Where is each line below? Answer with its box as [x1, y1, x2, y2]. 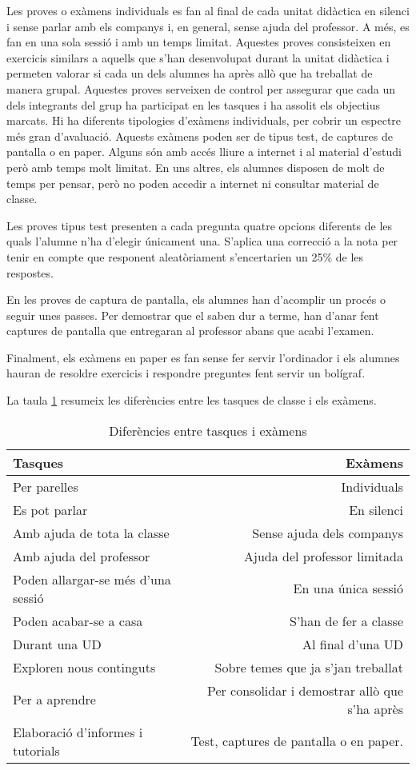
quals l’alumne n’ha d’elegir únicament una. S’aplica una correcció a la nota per [6, 233, 398, 249]
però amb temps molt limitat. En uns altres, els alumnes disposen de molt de [6, 158, 385, 175]
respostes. [6, 264, 54, 281]
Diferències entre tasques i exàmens [109, 421, 307, 440]
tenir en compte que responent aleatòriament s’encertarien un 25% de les [6, 248, 364, 265]
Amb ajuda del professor [13, 546, 150, 565]
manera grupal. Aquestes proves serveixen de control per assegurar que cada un [6, 80, 396, 97]
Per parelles [13, 477, 78, 496]
